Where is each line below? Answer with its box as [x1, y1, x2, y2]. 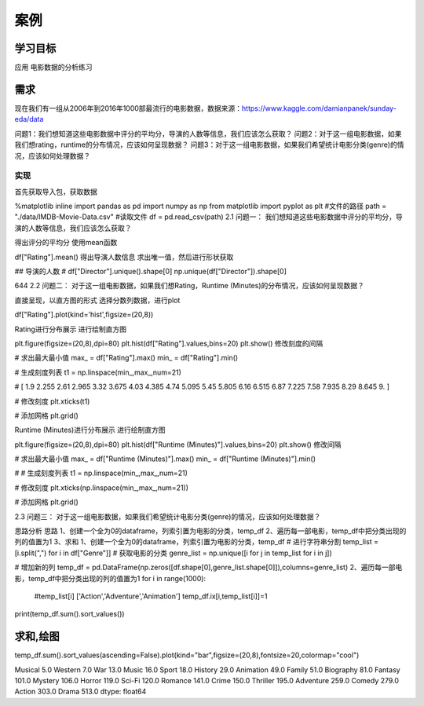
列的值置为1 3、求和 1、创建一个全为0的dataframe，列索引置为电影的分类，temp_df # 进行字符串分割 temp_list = [14, 537, 378, 547]
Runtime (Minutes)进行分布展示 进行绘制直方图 [14, 425, 166, 435]
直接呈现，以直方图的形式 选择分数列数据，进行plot [14, 295, 181, 305]
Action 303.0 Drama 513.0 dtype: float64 [14, 687, 147, 697]
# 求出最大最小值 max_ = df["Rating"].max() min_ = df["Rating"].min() [14, 353, 239, 363]
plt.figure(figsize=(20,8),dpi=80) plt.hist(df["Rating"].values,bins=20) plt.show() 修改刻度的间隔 [14, 338, 323, 348]
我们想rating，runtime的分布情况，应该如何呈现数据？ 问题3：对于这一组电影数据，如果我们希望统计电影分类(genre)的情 [14, 140, 404, 149]
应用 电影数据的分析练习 [14, 63, 93, 72]
